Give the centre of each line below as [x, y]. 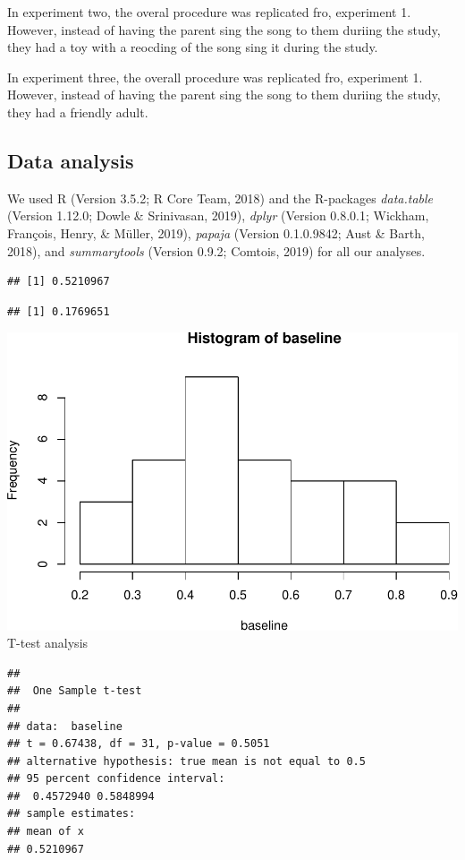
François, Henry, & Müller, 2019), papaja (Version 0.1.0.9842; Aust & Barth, [216, 232]
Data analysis [71, 160]
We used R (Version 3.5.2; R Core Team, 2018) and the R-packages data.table [220, 198]
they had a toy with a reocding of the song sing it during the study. [193, 47]
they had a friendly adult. [78, 112]
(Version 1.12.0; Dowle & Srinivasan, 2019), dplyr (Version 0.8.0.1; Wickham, [218, 215]
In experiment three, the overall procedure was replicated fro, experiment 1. [215, 77]
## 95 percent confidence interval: [116, 779]
